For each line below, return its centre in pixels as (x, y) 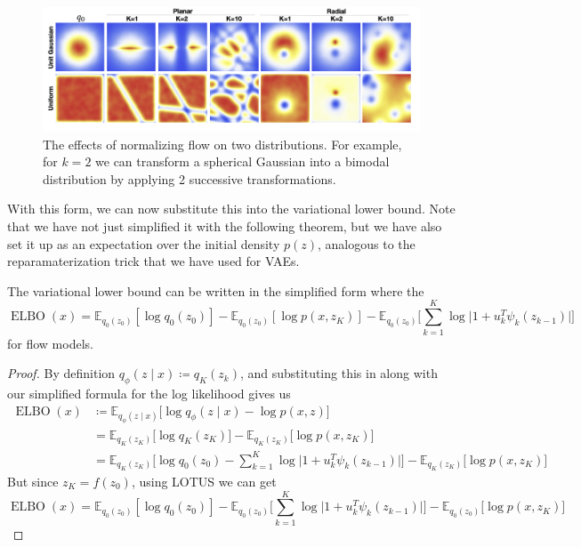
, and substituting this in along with (339, 373)
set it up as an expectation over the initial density (144, 243)
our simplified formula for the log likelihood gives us (149, 393)
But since (33, 482)
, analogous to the (367, 243)
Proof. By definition (61, 373)
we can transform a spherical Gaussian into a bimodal (242, 161)
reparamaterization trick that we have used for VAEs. (153, 261)
